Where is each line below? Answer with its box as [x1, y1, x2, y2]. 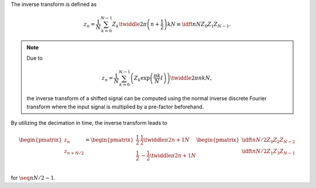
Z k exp [133, 75, 150, 83]
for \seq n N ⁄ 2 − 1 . [11, 174, 56, 181]
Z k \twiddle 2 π [112, 21, 147, 29]
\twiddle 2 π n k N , [170, 75, 212, 81]
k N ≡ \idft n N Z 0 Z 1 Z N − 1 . [167, 21, 231, 29]
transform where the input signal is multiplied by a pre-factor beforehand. [26, 103, 204, 110]
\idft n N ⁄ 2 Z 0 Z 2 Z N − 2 [241, 136, 296, 145]
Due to [26, 54, 43, 61]
